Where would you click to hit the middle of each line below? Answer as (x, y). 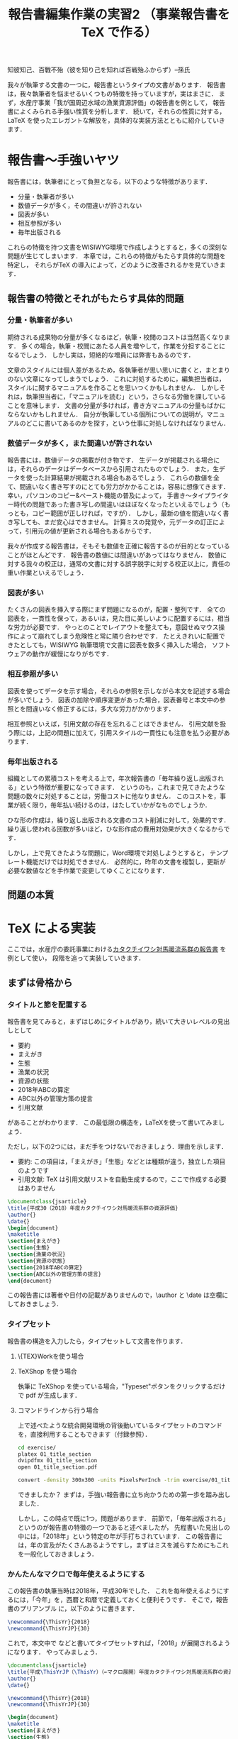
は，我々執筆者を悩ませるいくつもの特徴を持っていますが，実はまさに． (112, 94)
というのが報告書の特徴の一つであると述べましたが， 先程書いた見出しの (124, 1528)
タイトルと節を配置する (47, 1005)
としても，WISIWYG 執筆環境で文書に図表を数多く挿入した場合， (115, 645)
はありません (36, 1188)
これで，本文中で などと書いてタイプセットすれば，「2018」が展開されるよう (119, 1643)
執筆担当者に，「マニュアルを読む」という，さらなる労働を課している (126, 396)
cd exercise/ (37, 1447)
